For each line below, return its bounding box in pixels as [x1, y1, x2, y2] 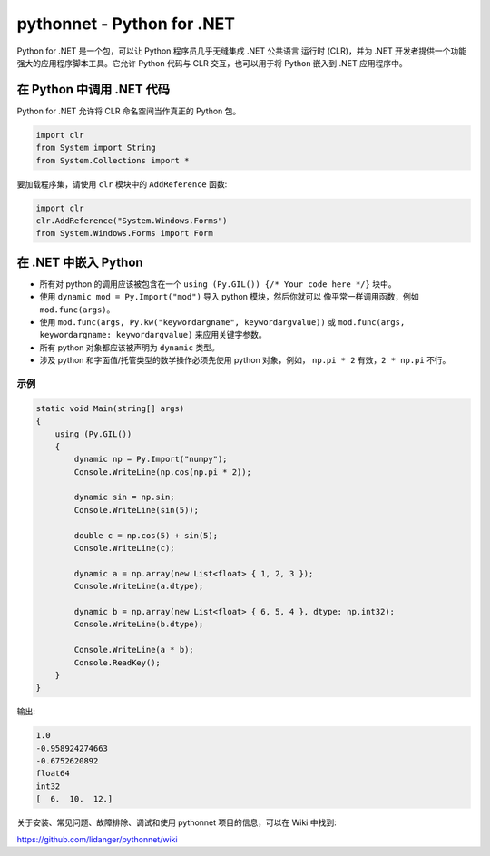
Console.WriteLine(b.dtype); [73, 619, 204, 630]
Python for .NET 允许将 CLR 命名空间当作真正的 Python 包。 [16, 105, 241, 116]
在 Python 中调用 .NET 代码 [16, 82, 171, 97]
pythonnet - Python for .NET [16, 14, 236, 34]
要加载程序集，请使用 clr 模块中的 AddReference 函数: [16, 178, 228, 190]
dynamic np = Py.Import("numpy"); [73, 454, 228, 465]
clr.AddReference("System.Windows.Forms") [35, 215, 228, 226]
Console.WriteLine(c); [73, 543, 176, 554]
